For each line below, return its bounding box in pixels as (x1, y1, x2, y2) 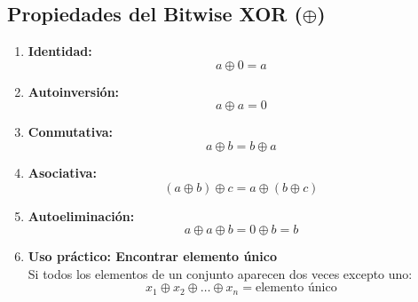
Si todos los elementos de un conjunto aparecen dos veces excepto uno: (28, 264, 413, 282)
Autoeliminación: (28, 206, 135, 225)
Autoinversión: (28, 82, 120, 100)
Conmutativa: (28, 123, 114, 141)
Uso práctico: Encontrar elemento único (28, 247, 277, 266)
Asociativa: (28, 163, 97, 181)
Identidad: (28, 42, 92, 60)
